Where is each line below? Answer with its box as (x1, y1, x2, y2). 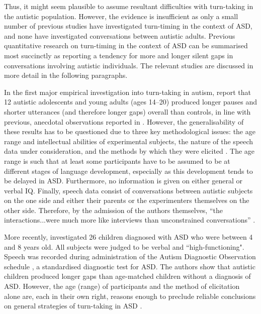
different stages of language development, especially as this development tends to (4, 165, 253, 176)
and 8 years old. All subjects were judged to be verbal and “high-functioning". (4, 241, 244, 252)
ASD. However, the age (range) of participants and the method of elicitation (4, 281, 240, 291)
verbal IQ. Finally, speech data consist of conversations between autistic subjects (4, 185, 253, 195)
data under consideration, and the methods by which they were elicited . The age (4, 146, 255, 156)
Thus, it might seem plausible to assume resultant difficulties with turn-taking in (4, 1, 253, 11)
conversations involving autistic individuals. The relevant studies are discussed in (4, 60, 253, 70)
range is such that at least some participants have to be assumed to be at (4, 155, 230, 166)
